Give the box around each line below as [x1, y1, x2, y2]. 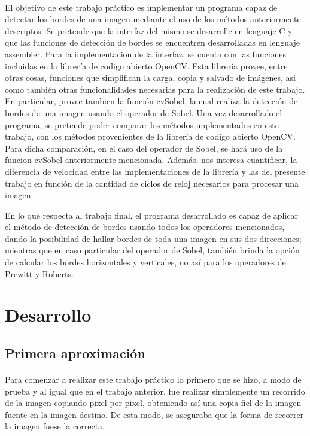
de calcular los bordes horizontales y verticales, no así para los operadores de [5, 256, 286, 268]
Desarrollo [5, 302, 92, 327]
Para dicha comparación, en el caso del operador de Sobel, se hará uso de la [5, 141, 283, 154]
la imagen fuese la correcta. [5, 420, 105, 432]
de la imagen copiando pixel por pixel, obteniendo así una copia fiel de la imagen [5, 396, 302, 409]
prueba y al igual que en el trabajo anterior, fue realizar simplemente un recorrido [5, 384, 305, 397]
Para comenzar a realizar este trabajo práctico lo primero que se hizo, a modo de [5, 373, 302, 385]
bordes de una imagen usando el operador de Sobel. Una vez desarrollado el [5, 106, 282, 119]
